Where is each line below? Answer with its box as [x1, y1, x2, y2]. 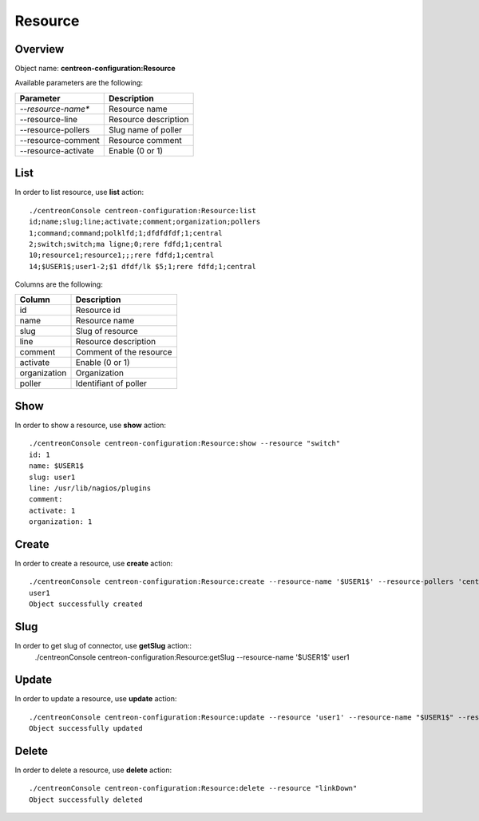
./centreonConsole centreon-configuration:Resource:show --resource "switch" [29, 439, 341, 448]
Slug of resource [75, 326, 139, 337]
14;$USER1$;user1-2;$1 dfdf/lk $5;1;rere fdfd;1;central [29, 262, 257, 271]
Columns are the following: [14, 280, 103, 289]
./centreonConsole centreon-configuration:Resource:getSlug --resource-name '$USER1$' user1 [34, 652, 350, 662]
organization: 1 [29, 518, 93, 526]
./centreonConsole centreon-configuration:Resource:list [29, 206, 257, 215]
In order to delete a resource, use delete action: [14, 765, 172, 775]
